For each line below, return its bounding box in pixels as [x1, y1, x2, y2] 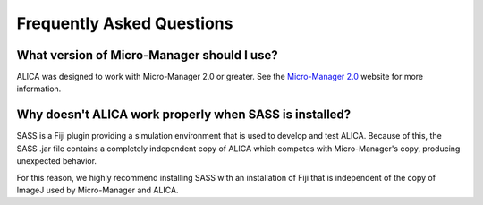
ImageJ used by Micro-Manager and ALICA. [16, 184, 179, 195]
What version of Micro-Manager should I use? [16, 47, 278, 63]
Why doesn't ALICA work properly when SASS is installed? [16, 107, 352, 123]
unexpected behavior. [16, 156, 97, 167]
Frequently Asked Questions [16, 13, 233, 33]
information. [16, 83, 62, 94]
